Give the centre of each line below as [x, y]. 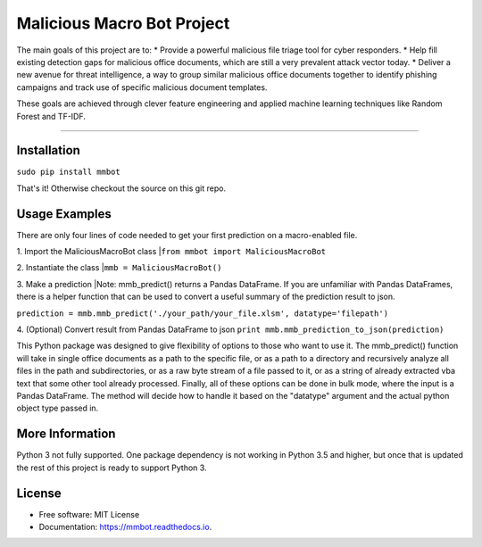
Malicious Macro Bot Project [123, 23]
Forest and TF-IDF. [51, 116]
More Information [66, 434]
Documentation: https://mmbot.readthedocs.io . [125, 526]
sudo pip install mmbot [68, 172]
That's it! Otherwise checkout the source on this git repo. [121, 188]
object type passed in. [58, 408]
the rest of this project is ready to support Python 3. [112, 468]
